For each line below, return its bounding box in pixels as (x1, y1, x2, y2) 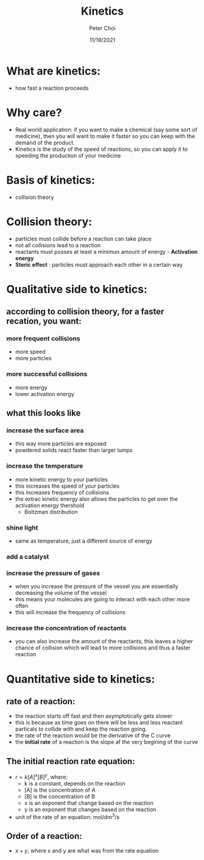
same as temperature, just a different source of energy (15, 537, 153, 544)
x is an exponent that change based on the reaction (24, 799, 153, 806)
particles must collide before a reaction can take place (15, 235, 152, 242)
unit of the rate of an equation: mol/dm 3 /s (15, 812, 120, 820)
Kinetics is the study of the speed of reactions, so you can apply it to (15, 145, 188, 153)
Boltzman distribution (24, 508, 78, 515)
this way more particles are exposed (15, 440, 107, 447)
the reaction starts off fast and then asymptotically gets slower (15, 712, 172, 720)
